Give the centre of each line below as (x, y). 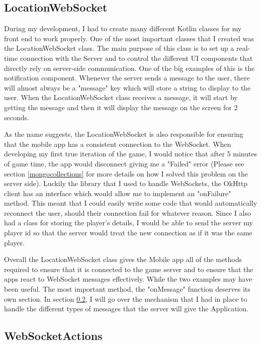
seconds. (17, 117)
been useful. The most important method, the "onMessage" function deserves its (127, 289)
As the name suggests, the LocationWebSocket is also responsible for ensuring (124, 134)
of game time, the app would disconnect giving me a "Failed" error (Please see (124, 163)
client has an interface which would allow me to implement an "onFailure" (118, 193)
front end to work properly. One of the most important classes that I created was (129, 38)
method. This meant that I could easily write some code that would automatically (131, 203)
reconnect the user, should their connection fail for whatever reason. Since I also (127, 212)
